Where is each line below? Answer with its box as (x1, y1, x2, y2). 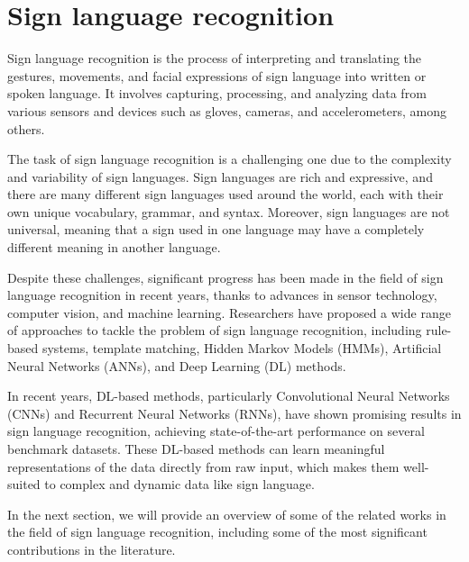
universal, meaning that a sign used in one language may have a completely (7, 220, 425, 239)
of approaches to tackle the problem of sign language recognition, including (7, 321, 422, 340)
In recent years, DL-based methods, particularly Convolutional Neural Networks (7, 386, 450, 405)
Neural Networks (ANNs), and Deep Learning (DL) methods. (7, 356, 346, 375)
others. (7, 119, 45, 138)
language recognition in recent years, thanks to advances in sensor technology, (7, 286, 437, 304)
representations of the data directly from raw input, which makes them (7, 457, 400, 476)
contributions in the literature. (7, 539, 176, 558)
